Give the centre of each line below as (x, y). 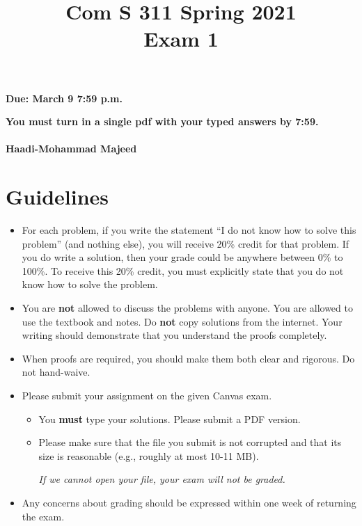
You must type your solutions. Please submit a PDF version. (170, 419)
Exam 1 (181, 39)
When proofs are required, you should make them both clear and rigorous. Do (188, 358)
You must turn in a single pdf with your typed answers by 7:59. (162, 121)
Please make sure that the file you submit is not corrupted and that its (190, 442)
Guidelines (57, 197)
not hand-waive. (56, 372)
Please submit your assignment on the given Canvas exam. (147, 395)
